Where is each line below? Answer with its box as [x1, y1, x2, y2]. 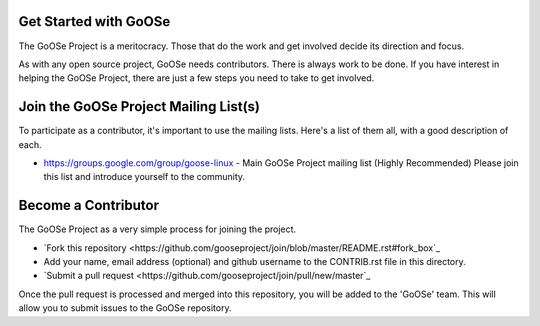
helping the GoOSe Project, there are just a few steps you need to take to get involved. [18, 72, 375, 84]
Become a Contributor [18, 197, 160, 214]
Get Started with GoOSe [18, 13, 171, 30]
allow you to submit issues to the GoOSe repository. [18, 302, 232, 314]
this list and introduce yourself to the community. [43, 171, 245, 183]
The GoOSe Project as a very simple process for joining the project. [18, 223, 297, 235]
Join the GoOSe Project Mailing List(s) [18, 98, 260, 115]
